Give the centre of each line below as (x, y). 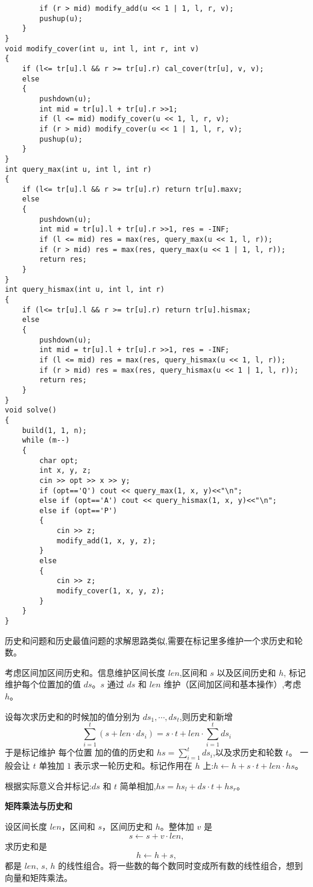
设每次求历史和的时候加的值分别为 (72, 716)
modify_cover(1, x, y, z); (110, 591)
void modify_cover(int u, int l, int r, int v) (102, 49)
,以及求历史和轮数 (248, 752)
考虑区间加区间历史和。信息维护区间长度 (85, 672)
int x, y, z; (65, 471)
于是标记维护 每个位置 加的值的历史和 (80, 752)
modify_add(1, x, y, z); (106, 541)
